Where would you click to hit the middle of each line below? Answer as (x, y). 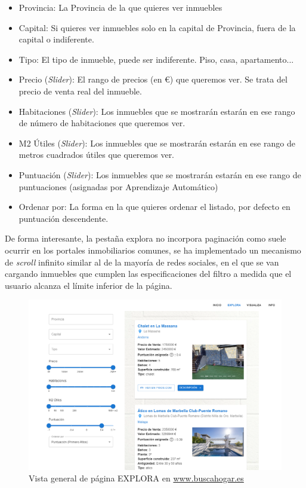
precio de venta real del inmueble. (80, 91)
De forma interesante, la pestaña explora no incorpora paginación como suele (146, 238)
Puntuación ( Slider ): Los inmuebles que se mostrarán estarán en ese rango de (160, 174)
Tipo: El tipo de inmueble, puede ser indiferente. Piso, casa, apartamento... (156, 59)
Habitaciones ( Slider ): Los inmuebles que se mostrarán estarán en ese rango (157, 111)
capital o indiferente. (56, 39)
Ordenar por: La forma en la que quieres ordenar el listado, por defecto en (154, 207)
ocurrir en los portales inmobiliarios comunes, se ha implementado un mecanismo (153, 250)
